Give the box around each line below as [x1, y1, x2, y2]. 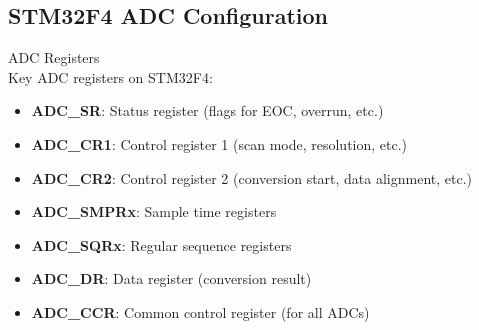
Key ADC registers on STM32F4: [8, 66, 213, 87]
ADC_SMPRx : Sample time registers [31, 201, 277, 222]
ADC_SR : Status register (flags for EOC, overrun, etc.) [31, 100, 384, 121]
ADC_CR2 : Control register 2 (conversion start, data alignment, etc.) [31, 167, 473, 188]
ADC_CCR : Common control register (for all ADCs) [31, 301, 370, 322]
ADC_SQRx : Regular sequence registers [31, 234, 292, 255]
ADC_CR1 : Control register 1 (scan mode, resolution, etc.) [31, 133, 408, 154]
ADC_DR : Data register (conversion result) [31, 268, 312, 289]
